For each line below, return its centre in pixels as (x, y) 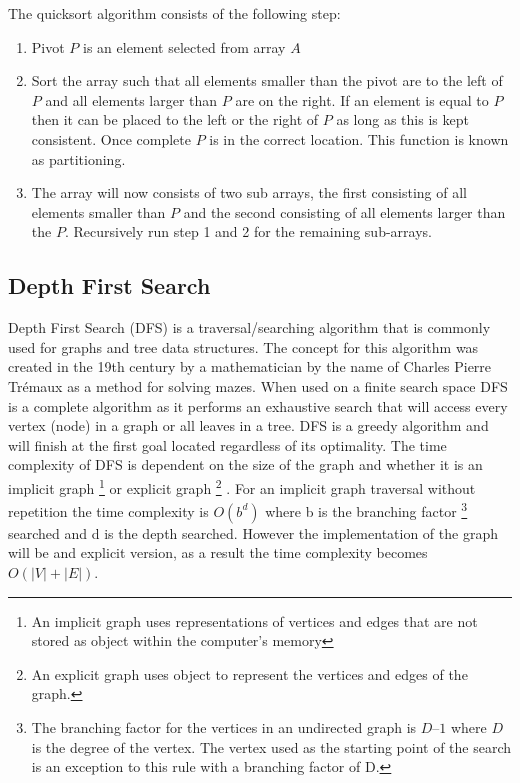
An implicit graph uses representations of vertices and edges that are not (254, 620)
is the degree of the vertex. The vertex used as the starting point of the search (271, 746)
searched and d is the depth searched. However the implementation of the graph (253, 532)
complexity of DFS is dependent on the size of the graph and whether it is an (245, 464)
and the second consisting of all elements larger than (344, 211)
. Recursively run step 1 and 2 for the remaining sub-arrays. (248, 231)
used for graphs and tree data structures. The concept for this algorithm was (243, 346)
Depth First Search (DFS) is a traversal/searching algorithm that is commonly (249, 327)
